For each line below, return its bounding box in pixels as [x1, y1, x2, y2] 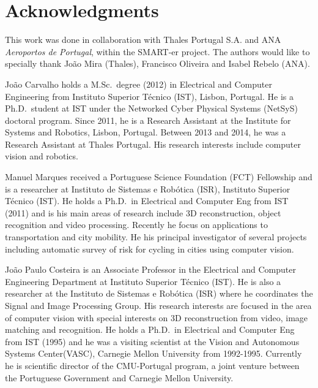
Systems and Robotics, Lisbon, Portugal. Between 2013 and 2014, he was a [5, 126, 286, 139]
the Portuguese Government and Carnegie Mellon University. [5, 371, 234, 384]
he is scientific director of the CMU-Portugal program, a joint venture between [5, 359, 300, 371]
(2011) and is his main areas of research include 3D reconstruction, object [5, 206, 281, 219]
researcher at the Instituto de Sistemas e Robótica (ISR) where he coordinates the [5, 287, 313, 300]
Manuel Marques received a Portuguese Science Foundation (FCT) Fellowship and [5, 170, 312, 183]
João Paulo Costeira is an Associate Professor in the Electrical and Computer [5, 263, 296, 276]
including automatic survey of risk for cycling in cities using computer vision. [5, 242, 294, 255]
